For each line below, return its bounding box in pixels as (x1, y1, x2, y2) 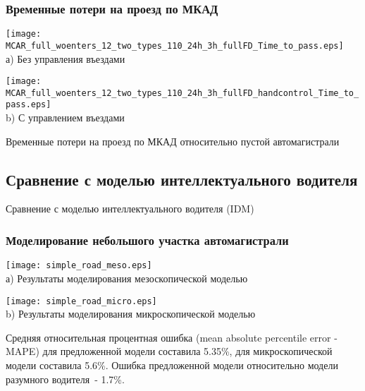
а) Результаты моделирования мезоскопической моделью (6, 270, 248, 285)
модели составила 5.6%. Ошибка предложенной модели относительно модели (6, 357, 338, 372)
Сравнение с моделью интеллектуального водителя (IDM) (6, 201, 254, 216)
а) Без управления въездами (6, 51, 125, 66)
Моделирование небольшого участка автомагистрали (6, 231, 289, 248)
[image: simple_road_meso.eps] (6, 260, 152, 271)
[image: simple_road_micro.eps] (6, 296, 157, 306)
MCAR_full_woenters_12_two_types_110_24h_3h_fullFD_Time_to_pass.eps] (6, 40, 344, 51)
